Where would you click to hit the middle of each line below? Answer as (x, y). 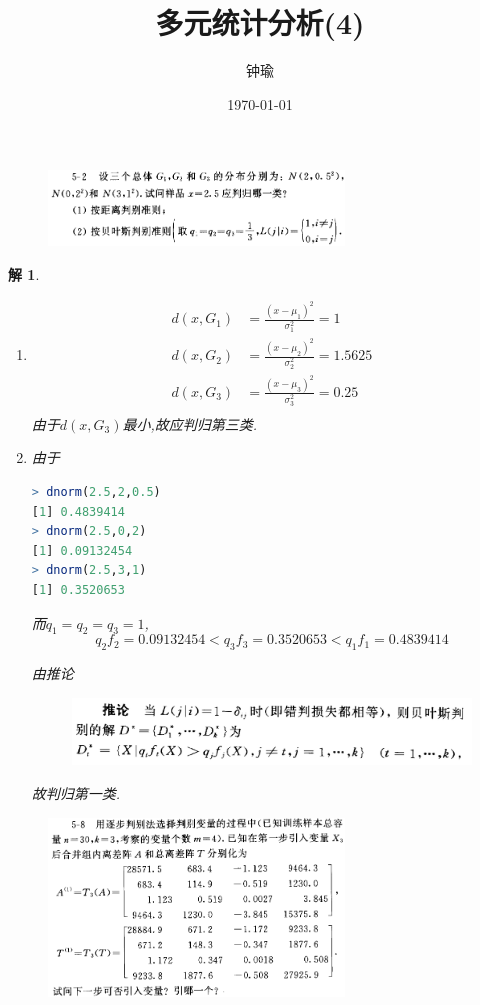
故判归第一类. (76, 792)
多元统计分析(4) (260, 22)
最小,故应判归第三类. (190, 423)
